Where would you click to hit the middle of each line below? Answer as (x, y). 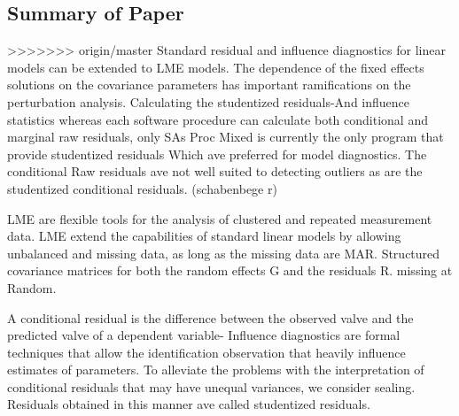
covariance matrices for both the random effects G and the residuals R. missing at (230, 270)
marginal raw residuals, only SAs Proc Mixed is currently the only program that (226, 137)
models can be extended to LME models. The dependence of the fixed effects (216, 67)
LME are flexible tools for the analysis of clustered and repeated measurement (220, 218)
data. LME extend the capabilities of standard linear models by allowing (204, 236)
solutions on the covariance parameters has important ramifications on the (209, 85)
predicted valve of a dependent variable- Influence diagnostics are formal (204, 335)
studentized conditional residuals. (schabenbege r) (142, 188)
